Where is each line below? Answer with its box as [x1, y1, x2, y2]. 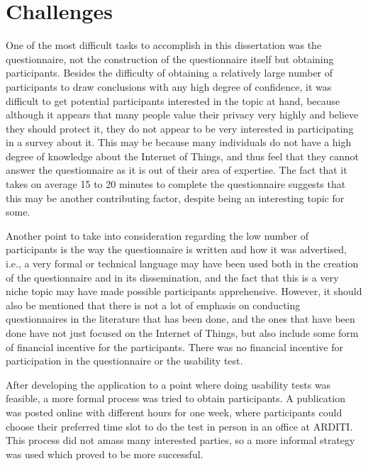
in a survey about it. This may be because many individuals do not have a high [6, 135, 352, 150]
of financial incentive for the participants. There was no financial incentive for [6, 339, 343, 354]
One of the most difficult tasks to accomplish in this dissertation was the [6, 38, 322, 52]
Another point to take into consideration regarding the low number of [6, 228, 308, 243]
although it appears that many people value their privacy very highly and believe [6, 107, 359, 122]
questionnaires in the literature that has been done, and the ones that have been [6, 311, 355, 326]
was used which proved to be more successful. [6, 446, 203, 461]
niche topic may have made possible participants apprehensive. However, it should [6, 284, 362, 299]
